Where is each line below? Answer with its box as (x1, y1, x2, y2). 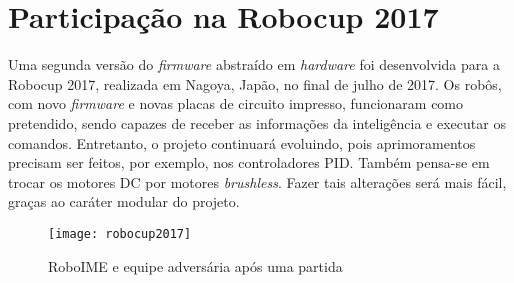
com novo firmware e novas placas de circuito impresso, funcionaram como (8, 93, 464, 114)
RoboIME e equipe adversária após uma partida (48, 255, 343, 276)
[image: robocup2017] (48, 226, 192, 241)
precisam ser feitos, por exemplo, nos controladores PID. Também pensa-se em (8, 152, 490, 173)
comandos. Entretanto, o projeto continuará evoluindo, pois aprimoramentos (8, 132, 476, 153)
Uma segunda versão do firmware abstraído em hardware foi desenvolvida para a (8, 54, 500, 75)
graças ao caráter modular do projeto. (8, 191, 240, 212)
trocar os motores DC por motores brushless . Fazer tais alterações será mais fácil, (8, 171, 507, 192)
